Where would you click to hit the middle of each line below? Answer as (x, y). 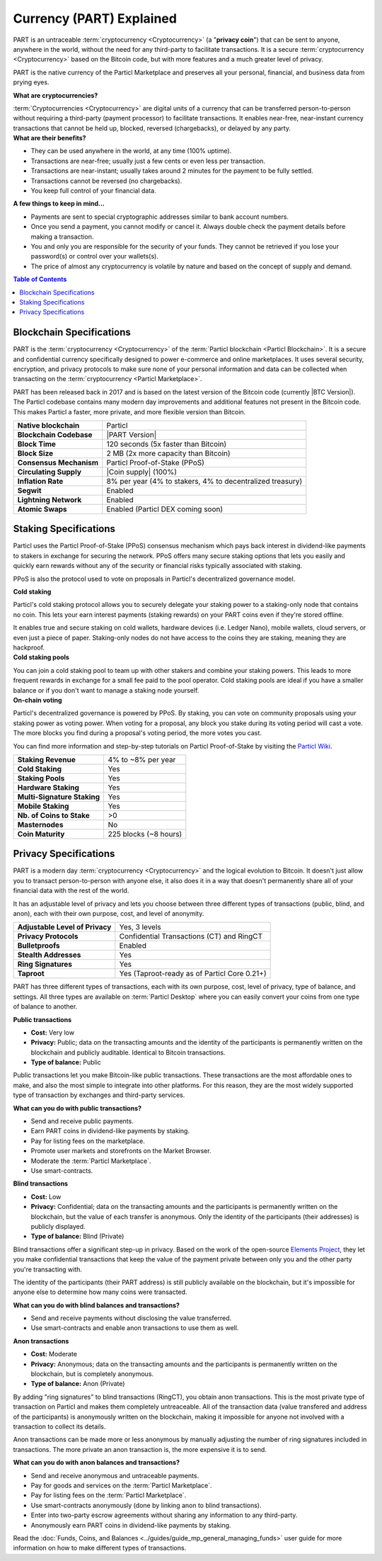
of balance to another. (45, 1006)
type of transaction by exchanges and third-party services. (99, 1095)
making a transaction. (62, 237)
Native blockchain (48, 425)
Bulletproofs (39, 946)
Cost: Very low (52, 1032)
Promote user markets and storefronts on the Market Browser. (121, 1151)
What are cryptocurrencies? (56, 95)
